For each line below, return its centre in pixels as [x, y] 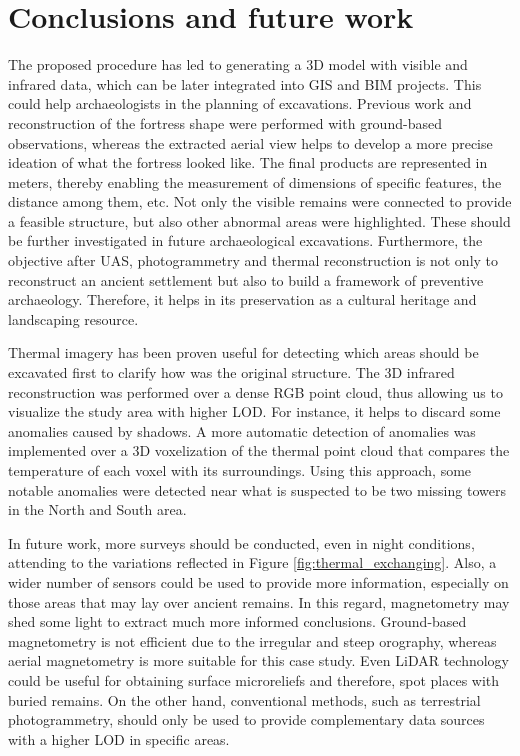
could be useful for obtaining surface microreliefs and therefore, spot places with [254, 679]
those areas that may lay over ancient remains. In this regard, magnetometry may [259, 601]
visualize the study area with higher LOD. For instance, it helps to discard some [254, 411]
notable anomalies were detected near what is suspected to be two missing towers [257, 489]
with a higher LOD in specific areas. [119, 738]
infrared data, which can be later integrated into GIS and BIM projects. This [245, 83]
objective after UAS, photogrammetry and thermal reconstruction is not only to [253, 260]
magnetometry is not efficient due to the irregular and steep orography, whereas [252, 640]
